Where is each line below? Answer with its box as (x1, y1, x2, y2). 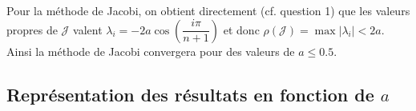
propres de (6, 21, 58, 38)
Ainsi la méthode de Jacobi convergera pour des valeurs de (6, 42, 295, 59)
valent (73, 21, 103, 38)
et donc (223, 21, 260, 38)
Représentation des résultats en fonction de (6, 81, 374, 106)
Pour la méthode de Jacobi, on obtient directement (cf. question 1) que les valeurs (6, 2, 410, 18)
